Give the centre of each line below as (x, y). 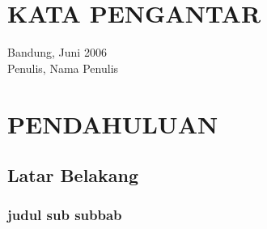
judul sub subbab (65, 215)
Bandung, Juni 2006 (57, 52)
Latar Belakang (73, 175)
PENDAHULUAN (113, 123)
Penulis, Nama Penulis (63, 68)
